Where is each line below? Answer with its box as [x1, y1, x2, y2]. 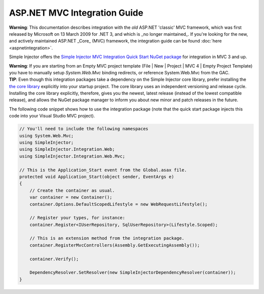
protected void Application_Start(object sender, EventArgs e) [19, 174, 175, 180]
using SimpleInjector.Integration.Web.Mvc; [19, 153, 126, 159]
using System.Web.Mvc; [19, 133, 74, 138]
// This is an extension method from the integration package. [29, 235, 185, 241]
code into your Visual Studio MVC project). [9, 113, 95, 119]
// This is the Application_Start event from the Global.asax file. [19, 167, 187, 173]
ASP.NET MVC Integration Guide [9, 7, 144, 18]
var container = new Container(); [29, 195, 112, 200]
